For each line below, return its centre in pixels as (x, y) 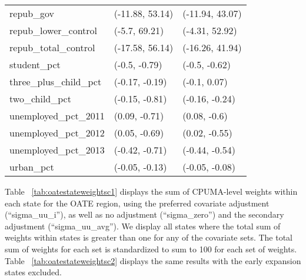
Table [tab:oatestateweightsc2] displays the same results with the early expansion (153, 260)
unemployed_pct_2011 (57, 116)
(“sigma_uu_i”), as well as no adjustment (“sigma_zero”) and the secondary (144, 214)
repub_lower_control (54, 30)
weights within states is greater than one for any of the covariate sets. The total (149, 237)
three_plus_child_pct (56, 81)
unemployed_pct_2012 (57, 133)
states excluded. (33, 272)
